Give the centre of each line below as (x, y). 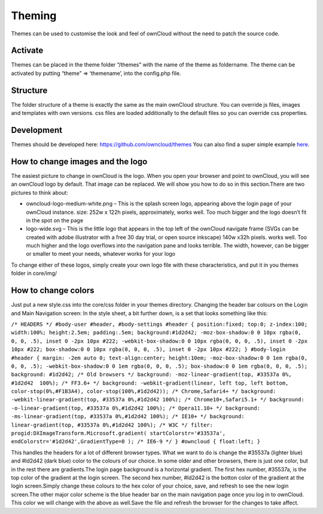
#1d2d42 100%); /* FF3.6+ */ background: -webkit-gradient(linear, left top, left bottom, (150, 383)
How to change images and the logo (79, 161)
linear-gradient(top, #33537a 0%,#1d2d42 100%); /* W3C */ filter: (112, 425)
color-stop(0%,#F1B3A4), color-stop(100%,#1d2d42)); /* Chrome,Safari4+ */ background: (144, 391)
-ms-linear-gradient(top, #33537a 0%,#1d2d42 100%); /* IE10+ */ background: (128, 417)
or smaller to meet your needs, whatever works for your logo (101, 254)
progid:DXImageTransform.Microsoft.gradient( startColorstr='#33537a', (118, 433)
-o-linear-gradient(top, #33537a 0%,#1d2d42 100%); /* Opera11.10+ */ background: (135, 408)
